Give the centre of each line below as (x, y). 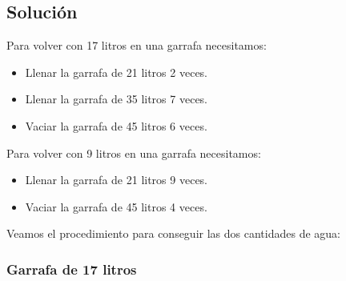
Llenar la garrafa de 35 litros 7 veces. (117, 99)
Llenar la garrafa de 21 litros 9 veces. (117, 180)
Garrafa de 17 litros (72, 269)
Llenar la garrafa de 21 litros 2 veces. (117, 72)
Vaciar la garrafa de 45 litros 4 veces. (116, 206)
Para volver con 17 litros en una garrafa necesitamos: (137, 45)
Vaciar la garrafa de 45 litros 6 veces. (116, 125)
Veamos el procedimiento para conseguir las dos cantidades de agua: (173, 233)
